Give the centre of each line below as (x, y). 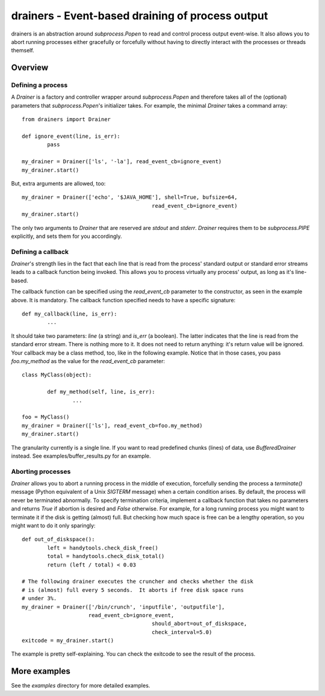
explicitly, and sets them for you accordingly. (67, 236)
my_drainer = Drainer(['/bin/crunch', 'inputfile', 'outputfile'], (123, 607)
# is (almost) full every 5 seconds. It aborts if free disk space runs (133, 590)
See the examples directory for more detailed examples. (81, 686)
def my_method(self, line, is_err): (101, 392)
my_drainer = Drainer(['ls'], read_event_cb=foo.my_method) (112, 425)
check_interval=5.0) (182, 632)
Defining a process (39, 85)
